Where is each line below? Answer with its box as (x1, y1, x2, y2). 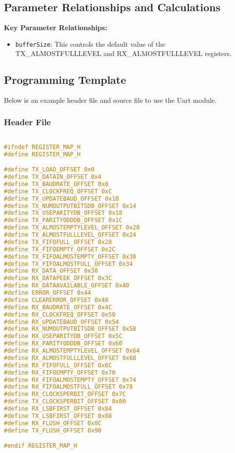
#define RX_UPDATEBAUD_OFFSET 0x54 (4, 318, 119, 325)
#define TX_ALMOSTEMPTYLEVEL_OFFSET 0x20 (4, 224, 140, 231)
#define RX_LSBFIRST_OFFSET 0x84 (4, 405, 112, 412)
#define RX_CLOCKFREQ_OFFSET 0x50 (4, 311, 116, 318)
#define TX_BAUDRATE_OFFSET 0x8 (4, 180, 108, 188)
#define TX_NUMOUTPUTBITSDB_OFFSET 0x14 (4, 202, 137, 209)
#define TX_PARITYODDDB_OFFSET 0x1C (4, 217, 123, 224)
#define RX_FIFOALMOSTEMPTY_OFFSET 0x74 (4, 376, 137, 383)
